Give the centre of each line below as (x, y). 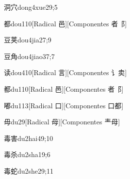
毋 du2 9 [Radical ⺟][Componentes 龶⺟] (62, 122)
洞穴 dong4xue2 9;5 (31, 7)
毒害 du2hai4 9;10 (29, 138)
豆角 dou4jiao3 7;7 (29, 56)
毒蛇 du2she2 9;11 (29, 170)
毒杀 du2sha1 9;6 (27, 154)
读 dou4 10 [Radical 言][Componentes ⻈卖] (65, 72)
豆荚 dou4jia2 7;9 (28, 40)
